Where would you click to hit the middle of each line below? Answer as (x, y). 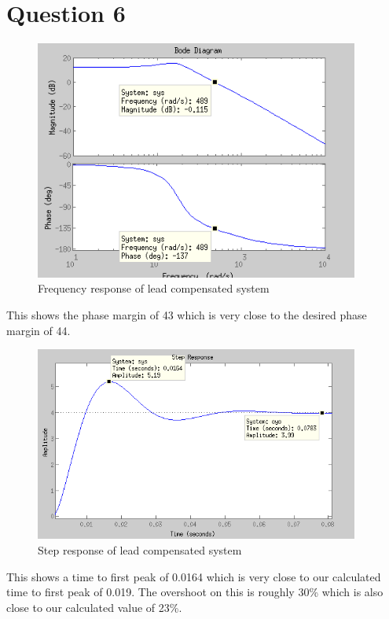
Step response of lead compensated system (140, 550)
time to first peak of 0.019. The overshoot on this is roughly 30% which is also (195, 592)
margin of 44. (39, 330)
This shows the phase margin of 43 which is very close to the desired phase (187, 315)
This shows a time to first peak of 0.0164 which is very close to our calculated (194, 576)
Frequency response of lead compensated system (154, 288)
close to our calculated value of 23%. (94, 607)
